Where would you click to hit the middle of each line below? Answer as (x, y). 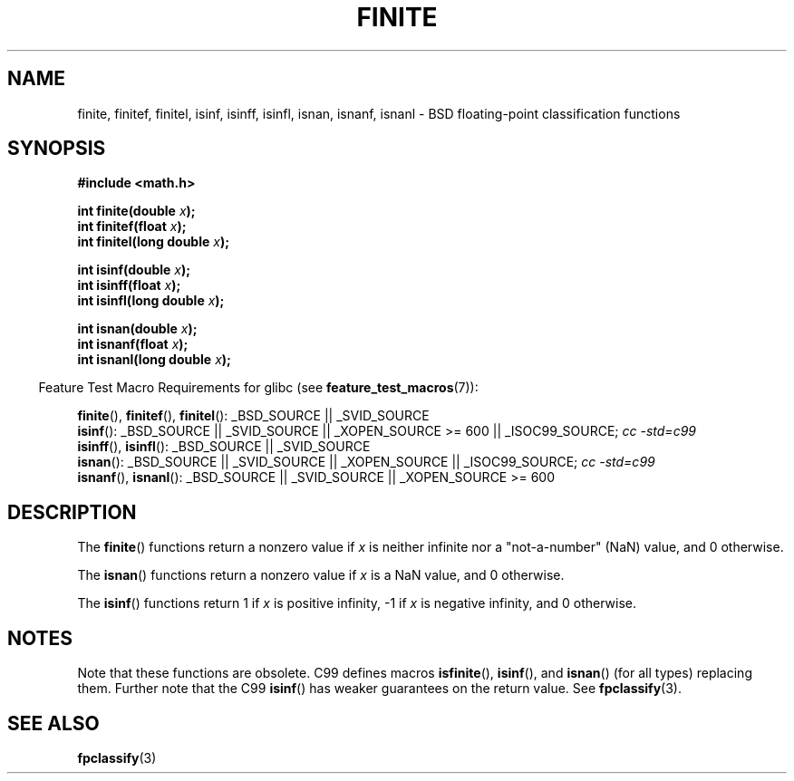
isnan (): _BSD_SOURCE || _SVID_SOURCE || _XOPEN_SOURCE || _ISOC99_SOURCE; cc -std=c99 (366, 462)
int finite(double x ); (136, 211)
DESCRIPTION (72, 512)
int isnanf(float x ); (133, 344)
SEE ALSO (53, 723)
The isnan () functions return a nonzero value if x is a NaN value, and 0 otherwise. (321, 575)
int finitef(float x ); (132, 227)
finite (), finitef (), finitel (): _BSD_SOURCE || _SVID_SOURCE (253, 416)
